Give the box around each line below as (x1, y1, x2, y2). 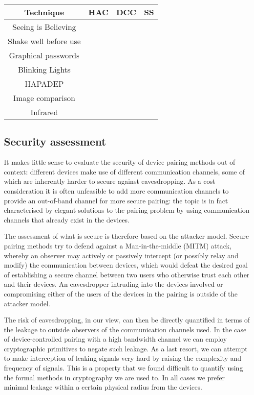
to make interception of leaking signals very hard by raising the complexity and (4, 353, 242, 363)
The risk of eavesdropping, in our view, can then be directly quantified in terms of (4, 315, 250, 325)
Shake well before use (8, 35, 81, 47)
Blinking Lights (18, 64, 71, 75)
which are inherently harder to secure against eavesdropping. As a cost (4, 176, 215, 186)
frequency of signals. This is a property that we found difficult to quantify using (4, 363, 243, 373)
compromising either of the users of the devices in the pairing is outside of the (4, 288, 238, 298)
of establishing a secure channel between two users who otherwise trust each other (4, 269, 250, 279)
